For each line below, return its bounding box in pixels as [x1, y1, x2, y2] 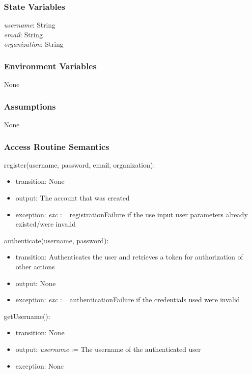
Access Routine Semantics [4, 140, 110, 152]
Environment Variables [4, 59, 97, 72]
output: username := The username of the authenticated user [15, 344, 201, 354]
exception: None [15, 360, 64, 371]
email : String [4, 29, 43, 39]
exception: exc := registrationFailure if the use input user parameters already [15, 209, 248, 219]
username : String [4, 20, 56, 30]
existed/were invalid [15, 219, 76, 229]
